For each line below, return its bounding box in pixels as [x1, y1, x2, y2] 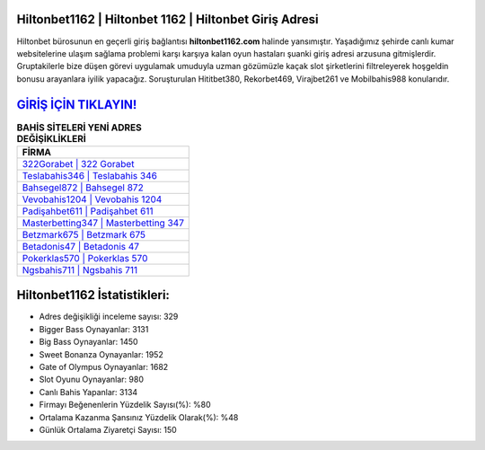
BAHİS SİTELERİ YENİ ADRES [16, 121, 143, 134]
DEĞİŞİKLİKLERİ [16, 132, 87, 145]
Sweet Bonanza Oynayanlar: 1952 [39, 349, 163, 359]
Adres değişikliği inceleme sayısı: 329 [39, 311, 179, 322]
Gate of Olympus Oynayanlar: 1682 [39, 362, 169, 373]
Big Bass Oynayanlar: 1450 [39, 337, 138, 348]
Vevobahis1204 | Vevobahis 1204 [22, 193, 163, 206]
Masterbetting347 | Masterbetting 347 [22, 216, 184, 229]
